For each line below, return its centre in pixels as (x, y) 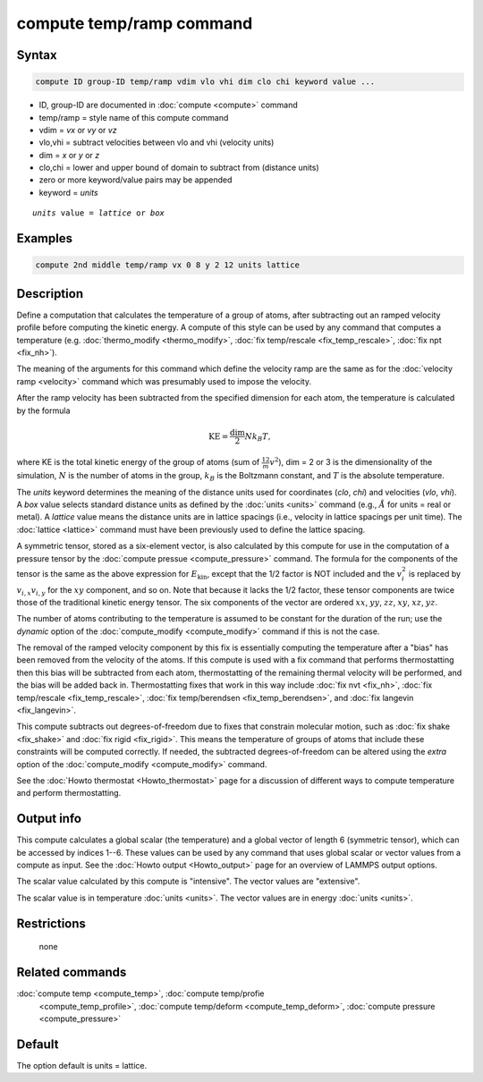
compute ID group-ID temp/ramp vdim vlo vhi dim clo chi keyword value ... (205, 82)
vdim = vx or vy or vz (78, 130)
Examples (45, 238)
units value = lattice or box (99, 213)
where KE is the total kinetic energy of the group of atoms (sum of (138, 462)
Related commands (72, 972)
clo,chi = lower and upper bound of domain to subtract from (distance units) (179, 168)
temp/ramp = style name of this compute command (134, 117)
